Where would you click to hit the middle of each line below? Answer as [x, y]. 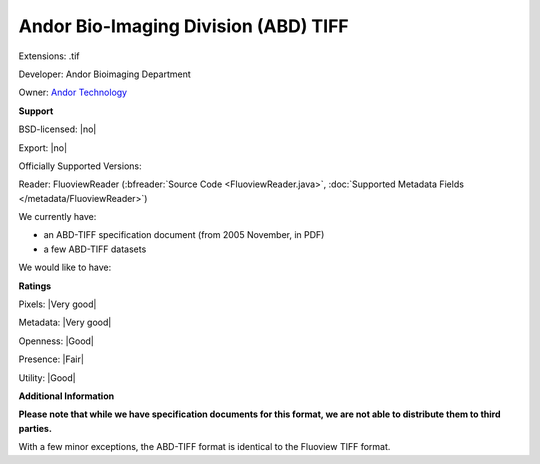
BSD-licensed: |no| [57, 129]
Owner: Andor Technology [73, 92]
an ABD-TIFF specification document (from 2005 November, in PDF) [184, 235]
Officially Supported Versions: [80, 166]
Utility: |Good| [47, 377]
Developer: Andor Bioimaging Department [105, 74]
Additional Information [66, 396]
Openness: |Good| [56, 341]
